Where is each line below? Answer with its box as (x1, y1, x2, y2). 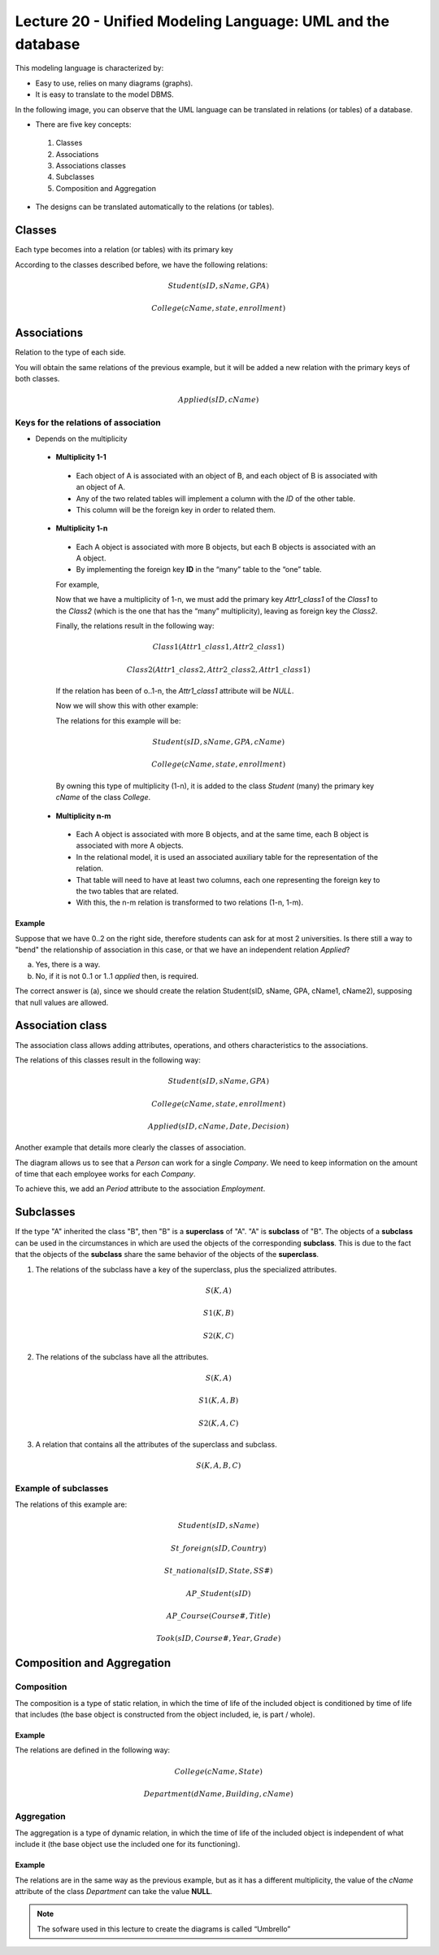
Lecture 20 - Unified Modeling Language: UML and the (15, 12, 390, 30)
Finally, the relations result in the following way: (55, 621, 215, 631)
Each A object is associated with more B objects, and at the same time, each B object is (76, 829, 369, 839)
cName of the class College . (55, 792, 151, 802)
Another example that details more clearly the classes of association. (15, 1143, 246, 1153)
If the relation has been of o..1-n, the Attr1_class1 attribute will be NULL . (55, 686, 294, 696)
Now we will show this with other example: (55, 700, 198, 711)
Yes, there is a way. (35, 960, 101, 970)
